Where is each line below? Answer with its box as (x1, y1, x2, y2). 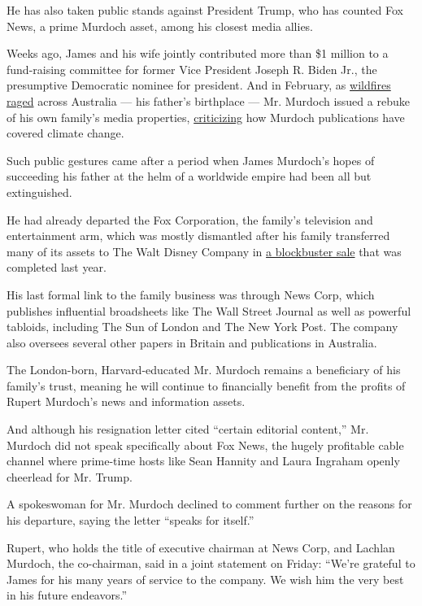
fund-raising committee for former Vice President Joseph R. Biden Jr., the (7, 60, 377, 77)
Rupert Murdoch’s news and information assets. (7, 393, 246, 410)
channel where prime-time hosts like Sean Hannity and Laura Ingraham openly (7, 452, 400, 469)
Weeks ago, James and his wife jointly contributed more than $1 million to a (7, 45, 389, 62)
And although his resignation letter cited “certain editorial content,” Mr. (7, 421, 369, 438)
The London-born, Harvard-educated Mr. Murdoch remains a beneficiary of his (7, 361, 401, 378)
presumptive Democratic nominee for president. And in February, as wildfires (7, 76, 391, 94)
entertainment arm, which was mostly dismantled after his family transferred (7, 227, 390, 244)
